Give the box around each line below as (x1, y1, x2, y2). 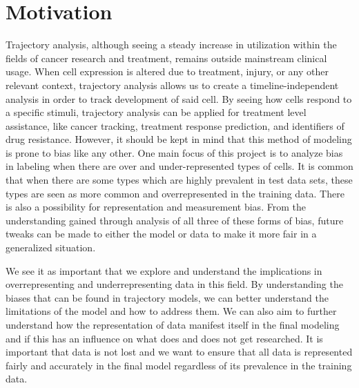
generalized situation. (6, 240, 96, 255)
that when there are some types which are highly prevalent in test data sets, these (6, 173, 353, 187)
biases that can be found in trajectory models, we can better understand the (6, 290, 329, 304)
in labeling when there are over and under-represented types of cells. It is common (6, 159, 353, 173)
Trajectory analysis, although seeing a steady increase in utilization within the (6, 37, 337, 52)
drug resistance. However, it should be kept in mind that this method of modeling (6, 132, 352, 146)
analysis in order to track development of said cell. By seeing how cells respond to (6, 91, 352, 106)
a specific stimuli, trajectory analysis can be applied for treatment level (6, 105, 307, 119)
